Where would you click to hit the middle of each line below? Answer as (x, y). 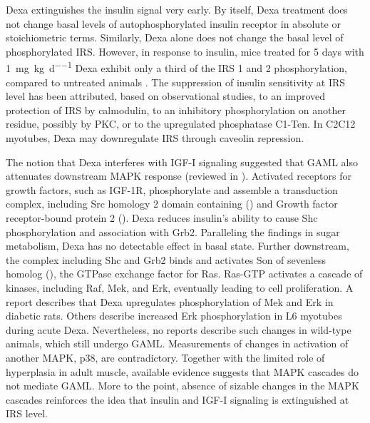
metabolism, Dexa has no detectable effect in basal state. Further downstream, (178, 246)
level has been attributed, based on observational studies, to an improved (166, 96)
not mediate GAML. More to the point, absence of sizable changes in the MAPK (183, 386)
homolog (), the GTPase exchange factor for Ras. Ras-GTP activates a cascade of (184, 274)
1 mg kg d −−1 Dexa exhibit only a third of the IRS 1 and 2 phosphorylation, (176, 67)
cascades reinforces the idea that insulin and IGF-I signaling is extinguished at (178, 399)
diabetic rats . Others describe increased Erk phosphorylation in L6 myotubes (174, 316)
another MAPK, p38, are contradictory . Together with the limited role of (165, 357)
